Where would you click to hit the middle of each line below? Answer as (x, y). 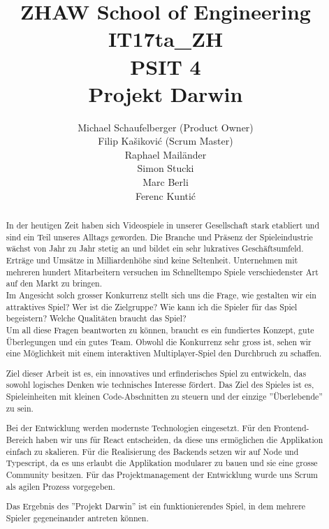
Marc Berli (166, 182)
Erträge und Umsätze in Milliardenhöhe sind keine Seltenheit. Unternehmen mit (152, 260)
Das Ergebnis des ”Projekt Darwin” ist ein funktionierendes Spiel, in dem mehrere (156, 506)
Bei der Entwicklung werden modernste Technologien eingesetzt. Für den (138, 428)
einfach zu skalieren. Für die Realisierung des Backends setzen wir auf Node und (152, 451)
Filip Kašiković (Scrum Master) (166, 141)
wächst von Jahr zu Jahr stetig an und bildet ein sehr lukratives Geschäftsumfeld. (155, 248)
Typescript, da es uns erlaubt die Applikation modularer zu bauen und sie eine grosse (162, 463)
